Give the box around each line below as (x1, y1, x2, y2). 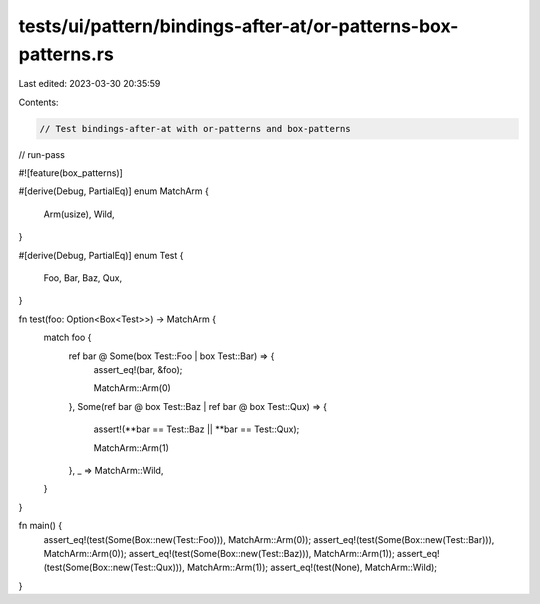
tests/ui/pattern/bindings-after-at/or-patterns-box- (18, 15, 459, 37)
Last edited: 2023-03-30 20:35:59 (18, 78, 161, 90)
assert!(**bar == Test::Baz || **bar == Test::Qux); (93, 423, 300, 435)
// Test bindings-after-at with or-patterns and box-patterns (39, 123, 351, 134)
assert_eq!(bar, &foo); (93, 364, 183, 375)
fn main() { (18, 520, 63, 532)
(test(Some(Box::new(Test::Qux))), (43, 561, 185, 574)
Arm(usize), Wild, (43, 208, 115, 220)
